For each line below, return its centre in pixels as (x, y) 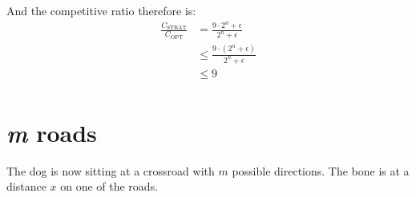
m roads (52, 132)
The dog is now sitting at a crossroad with (111, 170)
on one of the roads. (109, 186)
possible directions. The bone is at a (321, 170)
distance (26, 186)
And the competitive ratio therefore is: (101, 10)
